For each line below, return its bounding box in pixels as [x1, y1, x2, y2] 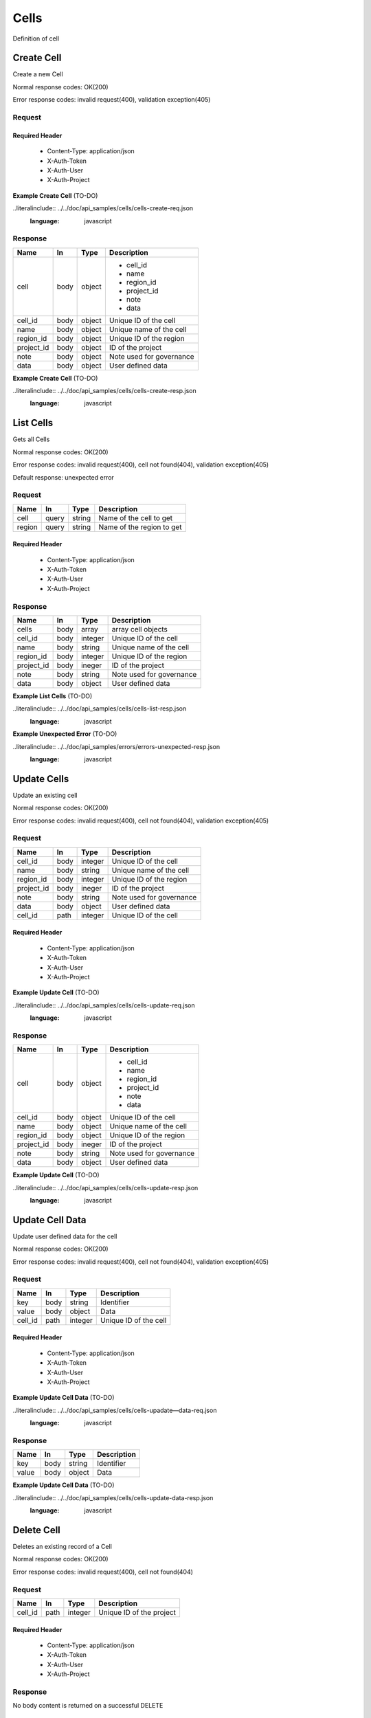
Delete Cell [12, 1524, 61, 1536]
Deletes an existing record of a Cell [12, 1543, 113, 1551]
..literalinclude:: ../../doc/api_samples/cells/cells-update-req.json [12, 1001, 195, 1009]
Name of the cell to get [98, 513, 173, 522]
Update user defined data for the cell [12, 1232, 117, 1240]
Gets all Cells [12, 435, 50, 443]
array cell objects [111, 624, 168, 634]
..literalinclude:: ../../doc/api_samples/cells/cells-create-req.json [12, 204, 194, 212]
